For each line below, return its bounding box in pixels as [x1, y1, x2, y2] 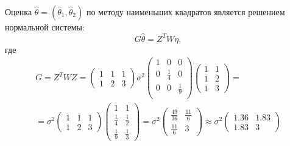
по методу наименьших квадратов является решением [86, 5, 285, 18]
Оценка [5, 5, 32, 18]
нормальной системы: [5, 21, 85, 33]
